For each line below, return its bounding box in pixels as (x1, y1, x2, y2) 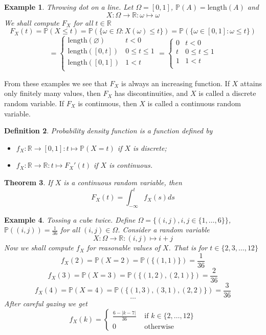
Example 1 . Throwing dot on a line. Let (4, 2, 134, 12)
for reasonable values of (86, 242, 160, 253)
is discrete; (133, 142, 167, 153)
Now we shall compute (4, 242, 74, 253)
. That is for (168, 242, 208, 253)
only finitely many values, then (4, 88, 101, 98)
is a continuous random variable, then (63, 176, 182, 187)
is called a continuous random (147, 98, 241, 108)
